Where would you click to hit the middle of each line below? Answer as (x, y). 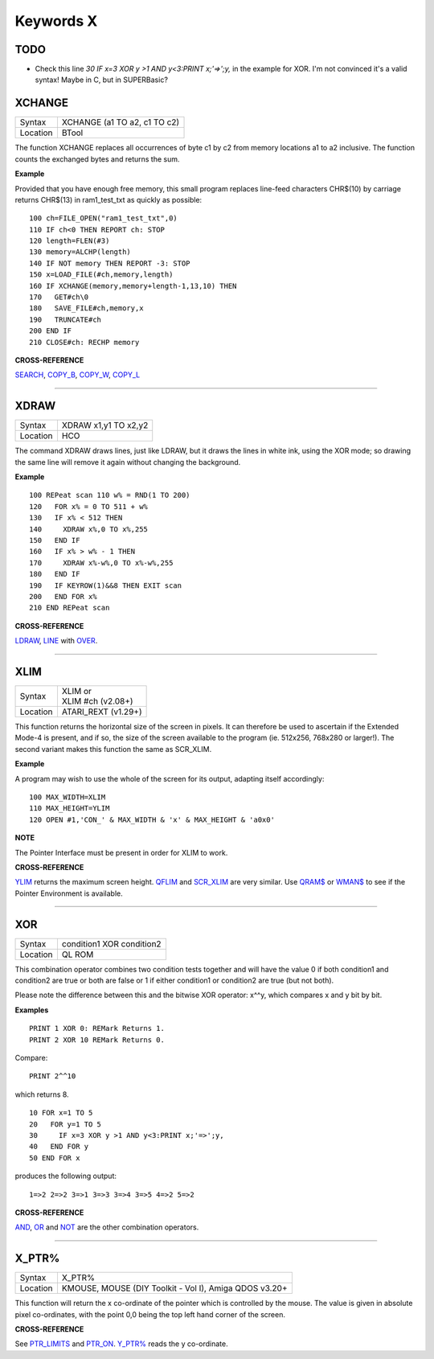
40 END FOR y (59, 1147)
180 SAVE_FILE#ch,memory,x (86, 308)
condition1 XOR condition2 (111, 943)
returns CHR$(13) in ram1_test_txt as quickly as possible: (108, 199)
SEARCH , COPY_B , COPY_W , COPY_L (78, 375)
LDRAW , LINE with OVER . (56, 641)
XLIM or (77, 692)
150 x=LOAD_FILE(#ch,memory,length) (101, 275)
